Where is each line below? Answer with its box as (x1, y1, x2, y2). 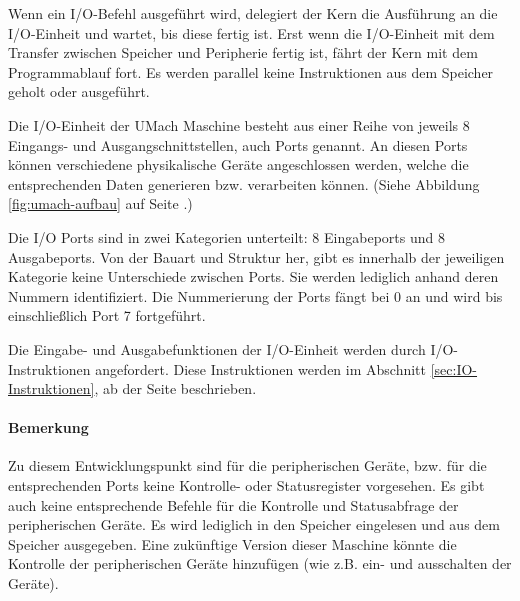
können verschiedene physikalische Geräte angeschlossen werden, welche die (8, 154, 469, 175)
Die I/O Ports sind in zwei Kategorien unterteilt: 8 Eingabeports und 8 (8, 226, 445, 247)
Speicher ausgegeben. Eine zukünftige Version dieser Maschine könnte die (8, 533, 457, 554)
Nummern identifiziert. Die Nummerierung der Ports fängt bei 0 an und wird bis (8, 285, 503, 306)
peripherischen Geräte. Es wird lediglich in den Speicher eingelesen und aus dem (8, 514, 500, 535)
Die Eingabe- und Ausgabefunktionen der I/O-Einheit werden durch (8, 338, 426, 359)
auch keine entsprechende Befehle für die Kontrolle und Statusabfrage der (8, 494, 459, 515)
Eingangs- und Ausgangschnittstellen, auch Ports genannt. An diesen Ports (8, 134, 468, 155)
